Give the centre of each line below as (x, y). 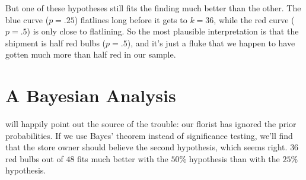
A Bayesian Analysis (91, 95)
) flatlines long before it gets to (131, 19)
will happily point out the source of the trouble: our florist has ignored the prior (151, 124)
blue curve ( (27, 19)
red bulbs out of (34, 158)
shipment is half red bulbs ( (56, 42)
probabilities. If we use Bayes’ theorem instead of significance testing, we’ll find (149, 135)
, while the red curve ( (254, 19)
